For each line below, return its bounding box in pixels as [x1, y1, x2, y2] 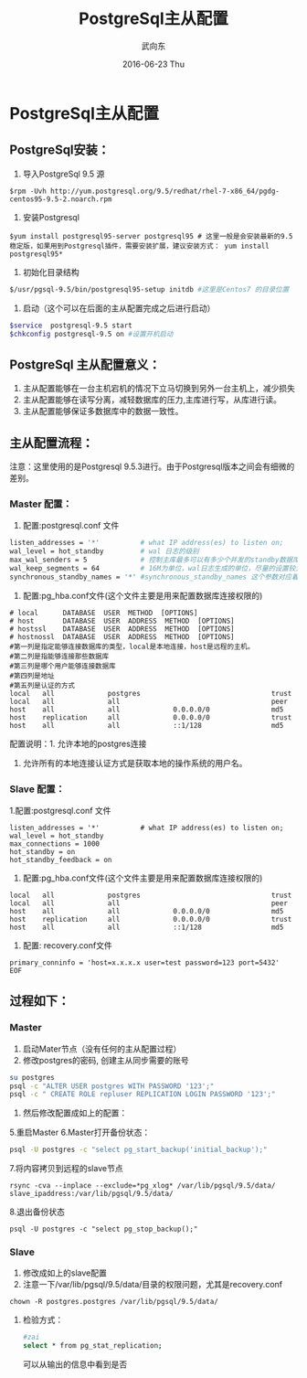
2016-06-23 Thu [122, 59, 185, 69]
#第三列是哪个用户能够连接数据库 [9, 661, 116, 670]
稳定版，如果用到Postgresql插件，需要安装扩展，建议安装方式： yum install [9, 241, 270, 251]
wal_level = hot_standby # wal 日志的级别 [9, 547, 199, 556]
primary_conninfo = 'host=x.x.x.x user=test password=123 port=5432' [9, 957, 281, 967]
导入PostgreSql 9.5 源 [22, 168, 105, 179]
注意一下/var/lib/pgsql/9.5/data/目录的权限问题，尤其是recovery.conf [22, 1279, 283, 1290]
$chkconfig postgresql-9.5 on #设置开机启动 [9, 329, 174, 338]
